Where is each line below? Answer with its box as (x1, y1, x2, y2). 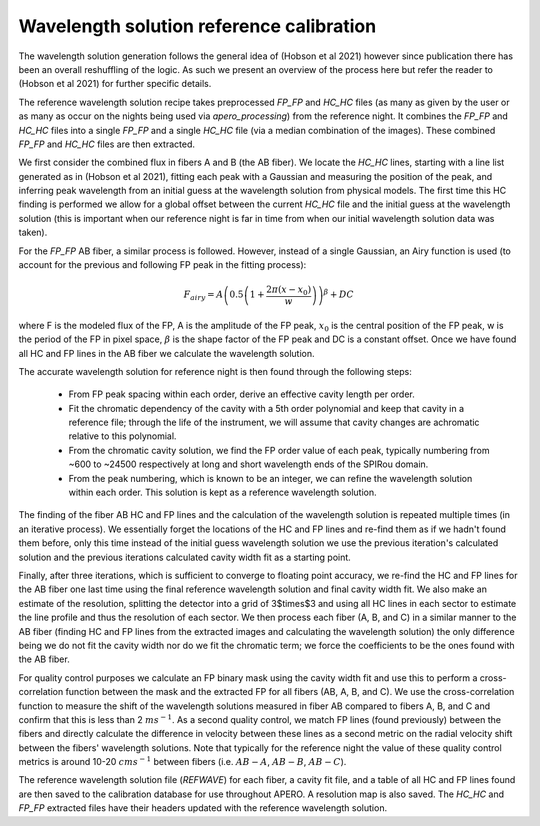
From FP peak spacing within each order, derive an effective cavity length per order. (68, 388, 415, 400)
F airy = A (183, 289, 224, 303)
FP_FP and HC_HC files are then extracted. (18, 138, 195, 150)
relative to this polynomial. (68, 430, 177, 442)
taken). (18, 226, 48, 239)
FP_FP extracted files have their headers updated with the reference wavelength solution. (18, 802, 388, 814)
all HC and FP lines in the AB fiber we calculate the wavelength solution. (18, 347, 315, 359)
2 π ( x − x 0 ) (265, 284, 312, 297)
